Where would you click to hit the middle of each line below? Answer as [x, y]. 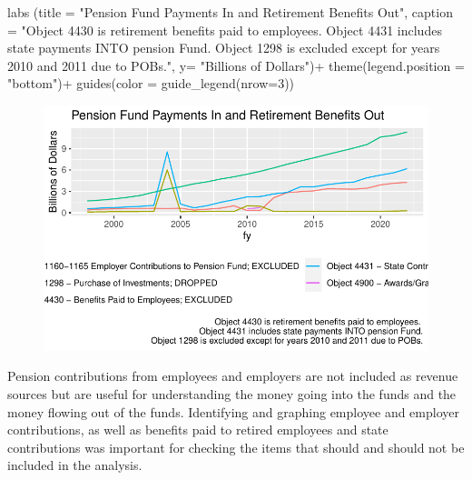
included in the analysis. [75, 465]
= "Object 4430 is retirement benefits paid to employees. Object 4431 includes [225, 30]
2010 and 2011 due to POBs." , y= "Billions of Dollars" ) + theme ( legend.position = [236, 65]
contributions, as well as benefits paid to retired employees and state [198, 430]
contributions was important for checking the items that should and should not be [236, 447]
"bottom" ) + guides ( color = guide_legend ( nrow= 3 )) [151, 83]
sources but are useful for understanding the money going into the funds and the [232, 393]
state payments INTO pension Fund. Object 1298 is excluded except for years [224, 48]
